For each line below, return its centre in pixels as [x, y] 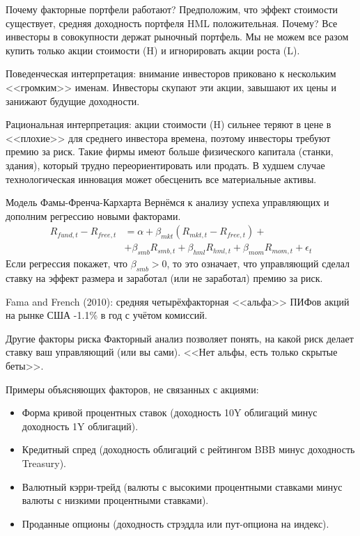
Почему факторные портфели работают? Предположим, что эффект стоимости [172, 9]
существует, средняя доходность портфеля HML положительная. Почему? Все [172, 23]
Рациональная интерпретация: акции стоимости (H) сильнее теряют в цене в [169, 124]
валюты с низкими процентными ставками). [115, 500]
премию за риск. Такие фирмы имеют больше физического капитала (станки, [170, 151]
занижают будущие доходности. [73, 101]
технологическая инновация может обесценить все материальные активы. [161, 179]
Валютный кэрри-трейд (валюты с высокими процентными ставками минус [182, 486]
